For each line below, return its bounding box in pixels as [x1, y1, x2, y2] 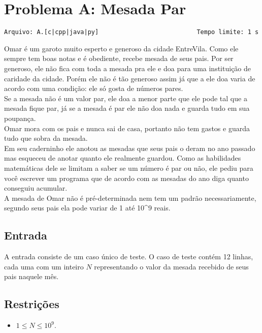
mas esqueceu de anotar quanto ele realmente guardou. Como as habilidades [4, 153, 241, 163]
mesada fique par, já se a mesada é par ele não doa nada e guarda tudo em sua [4, 103, 250, 113]
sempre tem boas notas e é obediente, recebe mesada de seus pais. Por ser [4, 53, 234, 64]
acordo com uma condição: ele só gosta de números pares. [4, 83, 183, 94]
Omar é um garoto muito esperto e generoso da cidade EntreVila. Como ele [4, 43, 239, 53]
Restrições [4, 296, 59, 312]
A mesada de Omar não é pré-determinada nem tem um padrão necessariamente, [4, 192, 256, 203]
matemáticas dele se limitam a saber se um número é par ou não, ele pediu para [4, 162, 253, 173]
